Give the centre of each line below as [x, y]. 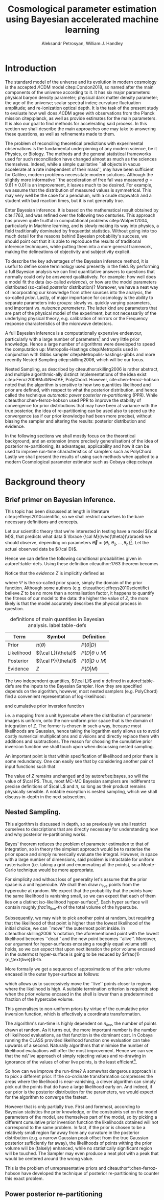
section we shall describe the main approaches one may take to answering [80, 129]
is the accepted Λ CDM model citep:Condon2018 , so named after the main [79, 87]
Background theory [45, 482]
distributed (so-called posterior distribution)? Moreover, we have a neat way [82, 287]
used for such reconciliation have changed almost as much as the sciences [81, 159]
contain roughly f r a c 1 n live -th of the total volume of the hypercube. [71, 908]
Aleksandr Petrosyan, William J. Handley [82, 43]
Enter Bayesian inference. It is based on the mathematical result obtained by [82, 210]
